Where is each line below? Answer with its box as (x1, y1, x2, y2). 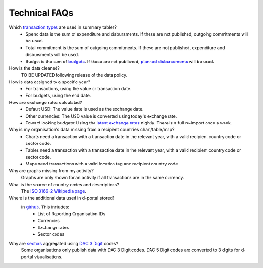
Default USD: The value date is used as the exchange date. (25, 106, 144, 112)
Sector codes (38, 231, 65, 237)
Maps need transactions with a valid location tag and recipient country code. (25, 161, 180, 167)
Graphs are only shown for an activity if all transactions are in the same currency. (21, 175, 185, 181)
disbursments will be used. (25, 52, 80, 58)
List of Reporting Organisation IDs (38, 211, 106, 217)
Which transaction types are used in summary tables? (9, 24, 117, 30)
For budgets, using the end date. (25, 93, 91, 99)
